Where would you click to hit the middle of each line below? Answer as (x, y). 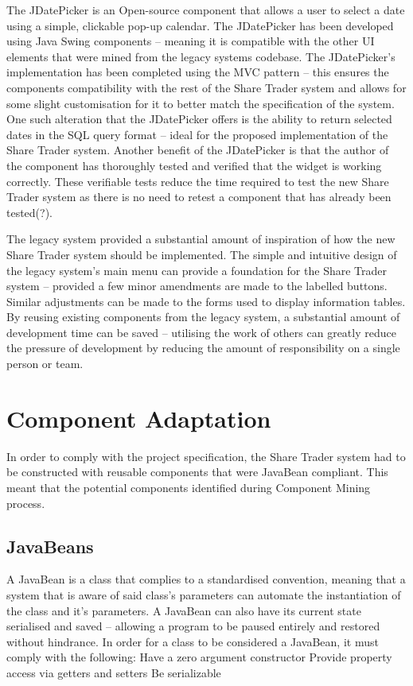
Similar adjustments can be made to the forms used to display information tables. (206, 301)
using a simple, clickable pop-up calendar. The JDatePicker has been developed (200, 25)
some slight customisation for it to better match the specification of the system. (201, 103)
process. (26, 503)
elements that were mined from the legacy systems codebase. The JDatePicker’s (201, 56)
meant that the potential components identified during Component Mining (189, 487)
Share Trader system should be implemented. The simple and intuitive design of (202, 254)
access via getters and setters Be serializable (114, 672)
